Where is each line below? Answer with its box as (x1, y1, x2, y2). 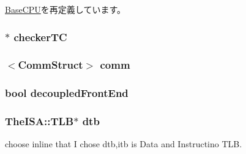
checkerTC (13, 29, 67, 44)
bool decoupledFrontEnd (5, 85, 129, 101)
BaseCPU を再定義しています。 (5, 3, 125, 15)
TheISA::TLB (5, 114, 74, 129)
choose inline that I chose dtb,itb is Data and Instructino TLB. (5, 137, 242, 150)
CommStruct (18, 57, 83, 72)
